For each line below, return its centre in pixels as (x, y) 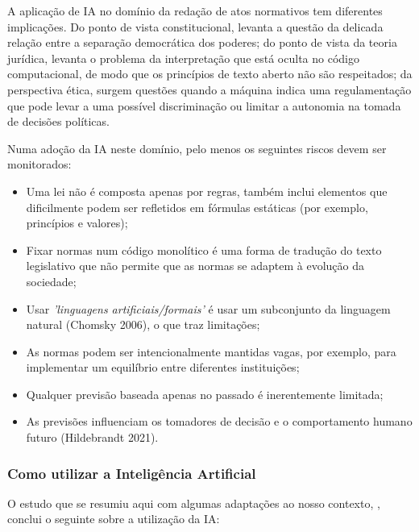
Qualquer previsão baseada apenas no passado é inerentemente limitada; (205, 394)
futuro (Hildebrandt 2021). (92, 437)
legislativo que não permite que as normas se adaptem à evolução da (195, 266)
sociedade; (51, 281)
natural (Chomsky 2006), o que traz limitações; (143, 324)
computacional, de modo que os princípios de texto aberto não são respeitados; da (210, 74)
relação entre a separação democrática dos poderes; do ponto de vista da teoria (202, 42)
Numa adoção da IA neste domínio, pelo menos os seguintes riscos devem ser (197, 148)
